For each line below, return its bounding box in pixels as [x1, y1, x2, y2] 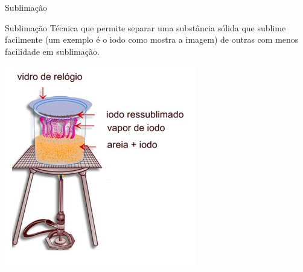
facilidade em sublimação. [5, 45, 100, 57]
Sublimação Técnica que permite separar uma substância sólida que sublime [5, 21, 286, 34]
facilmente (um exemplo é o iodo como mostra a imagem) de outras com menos [5, 33, 299, 46]
